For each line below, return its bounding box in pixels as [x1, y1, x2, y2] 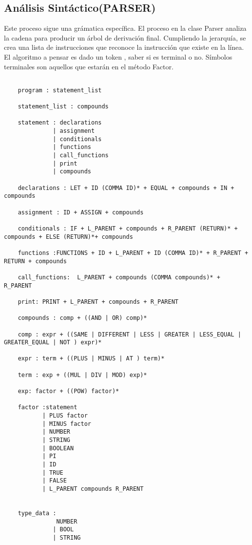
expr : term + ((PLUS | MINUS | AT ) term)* [18, 355, 165, 362]
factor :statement [18, 404, 78, 411]
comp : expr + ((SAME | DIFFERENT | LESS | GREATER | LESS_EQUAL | [18, 331, 241, 338]
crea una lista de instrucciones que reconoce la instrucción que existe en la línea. [4, 42, 244, 52]
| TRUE [42, 469, 63, 476]
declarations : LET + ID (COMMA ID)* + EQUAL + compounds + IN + [18, 184, 234, 191]
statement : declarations [18, 119, 102, 126]
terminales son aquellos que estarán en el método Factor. [4, 61, 174, 71]
